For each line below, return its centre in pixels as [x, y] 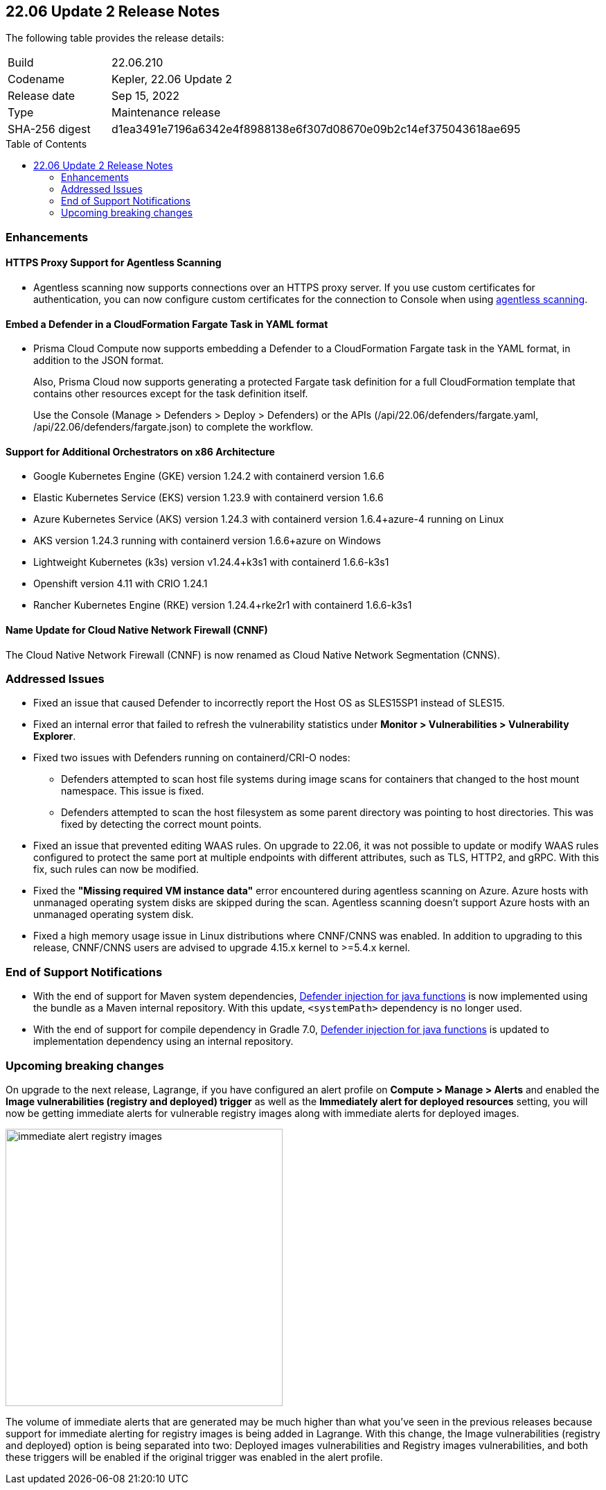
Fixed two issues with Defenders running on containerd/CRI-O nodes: [192, 758]
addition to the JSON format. [99, 361]
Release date [42, 96]
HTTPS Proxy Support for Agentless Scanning [114, 263]
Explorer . [55, 736]
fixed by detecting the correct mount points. [161, 824]
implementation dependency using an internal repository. [163, 1041]
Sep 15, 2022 [146, 96]
